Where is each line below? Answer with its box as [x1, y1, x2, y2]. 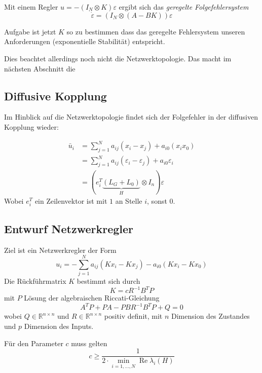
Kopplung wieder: [4, 121, 59, 132]
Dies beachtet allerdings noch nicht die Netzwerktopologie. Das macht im [4, 53, 232, 63]
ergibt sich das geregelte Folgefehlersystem [119, 2, 249, 12]
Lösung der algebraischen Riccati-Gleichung [24, 292, 160, 303]
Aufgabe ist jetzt [4, 26, 56, 36]
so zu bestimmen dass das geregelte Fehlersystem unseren [66, 26, 245, 36]
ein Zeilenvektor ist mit [34, 196, 107, 206]
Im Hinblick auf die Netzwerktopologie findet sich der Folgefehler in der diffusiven [4, 111, 258, 122]
